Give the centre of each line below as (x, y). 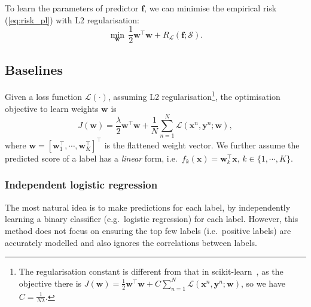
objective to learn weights (52, 108)
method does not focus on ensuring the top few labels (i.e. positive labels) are (148, 230)
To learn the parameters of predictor (72, 8)
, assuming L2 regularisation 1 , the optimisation (194, 96)
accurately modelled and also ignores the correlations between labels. (131, 242)
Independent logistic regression (81, 185)
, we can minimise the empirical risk (211, 8)
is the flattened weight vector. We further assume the (202, 145)
